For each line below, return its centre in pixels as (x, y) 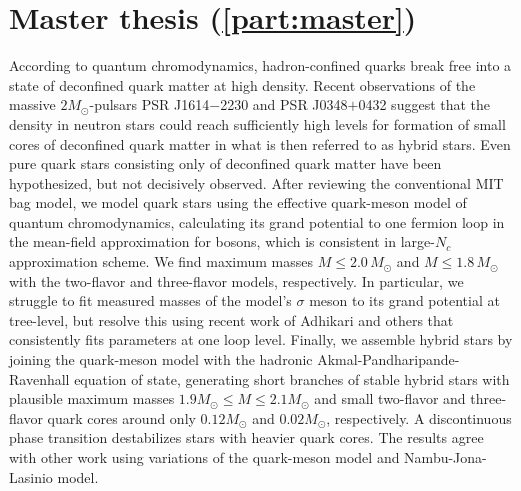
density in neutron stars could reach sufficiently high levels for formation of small (257, 123)
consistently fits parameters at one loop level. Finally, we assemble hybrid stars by (261, 339)
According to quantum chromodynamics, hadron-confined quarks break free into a (260, 65)
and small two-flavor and (390, 398)
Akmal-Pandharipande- (388, 359)
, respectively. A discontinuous (419, 417)
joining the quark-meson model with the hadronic (161, 359)
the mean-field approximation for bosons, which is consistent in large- (222, 241)
